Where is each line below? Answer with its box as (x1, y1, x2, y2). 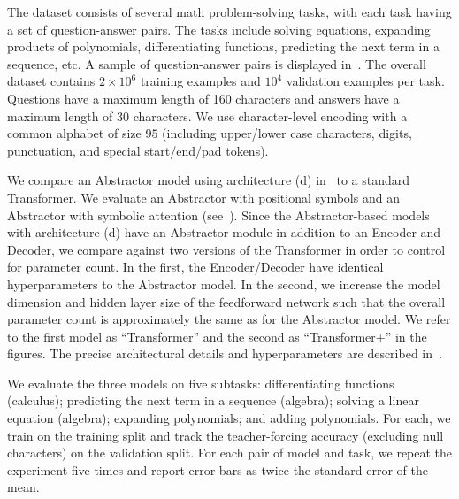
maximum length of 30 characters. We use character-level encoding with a (7, 106, 408, 125)
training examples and (140, 72, 261, 90)
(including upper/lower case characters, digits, (162, 124, 412, 142)
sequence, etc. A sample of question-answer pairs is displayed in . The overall (7, 54, 426, 73)
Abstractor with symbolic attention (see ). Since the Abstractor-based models (7, 205, 430, 224)
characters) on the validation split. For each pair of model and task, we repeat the (7, 443, 453, 462)
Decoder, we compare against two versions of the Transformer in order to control (7, 240, 446, 258)
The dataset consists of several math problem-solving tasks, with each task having (7, 3, 452, 20)
